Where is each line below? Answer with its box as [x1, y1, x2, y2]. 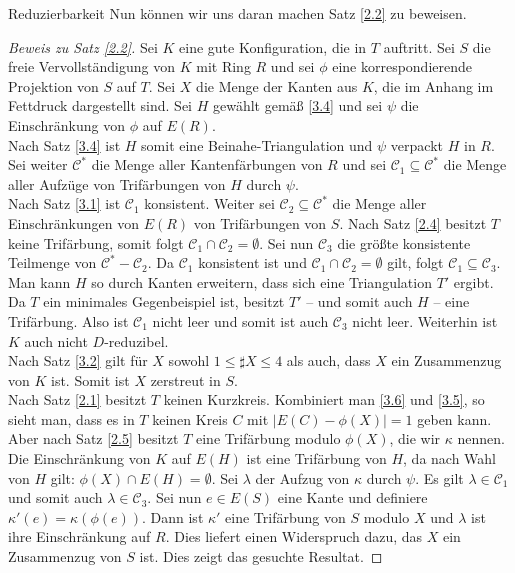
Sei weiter [8, 154, 68, 175]
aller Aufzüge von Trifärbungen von [8, 173, 226, 194]
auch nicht [24, 330, 88, 351]
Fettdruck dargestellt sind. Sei [8, 95, 193, 116]
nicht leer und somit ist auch [152, 310, 329, 331]
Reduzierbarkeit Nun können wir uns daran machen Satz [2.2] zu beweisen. [8, 3, 467, 23]
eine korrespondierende [332, 56, 472, 77]
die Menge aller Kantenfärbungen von [91, 154, 323, 175]
